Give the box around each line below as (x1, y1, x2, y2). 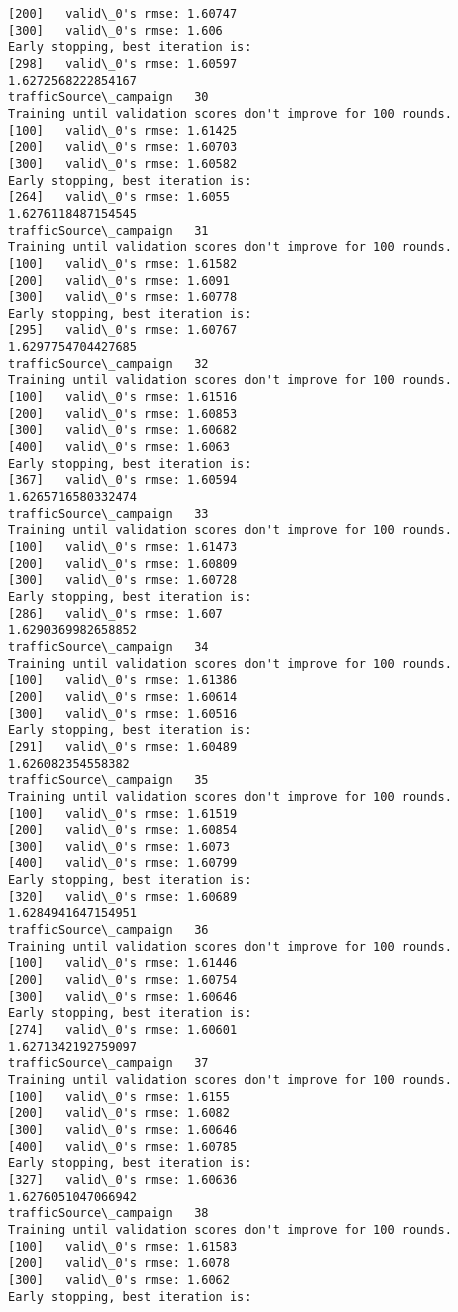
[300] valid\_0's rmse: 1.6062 (8, 1272, 230, 1287)
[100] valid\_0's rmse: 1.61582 (8, 256, 238, 271)
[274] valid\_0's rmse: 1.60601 (8, 1023, 238, 1038)
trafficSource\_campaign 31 (8, 223, 209, 238)
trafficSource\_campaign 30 (8, 90, 209, 105)
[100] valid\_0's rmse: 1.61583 (8, 1239, 238, 1254)
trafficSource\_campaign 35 (8, 773, 209, 788)
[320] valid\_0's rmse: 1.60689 (8, 889, 238, 904)
